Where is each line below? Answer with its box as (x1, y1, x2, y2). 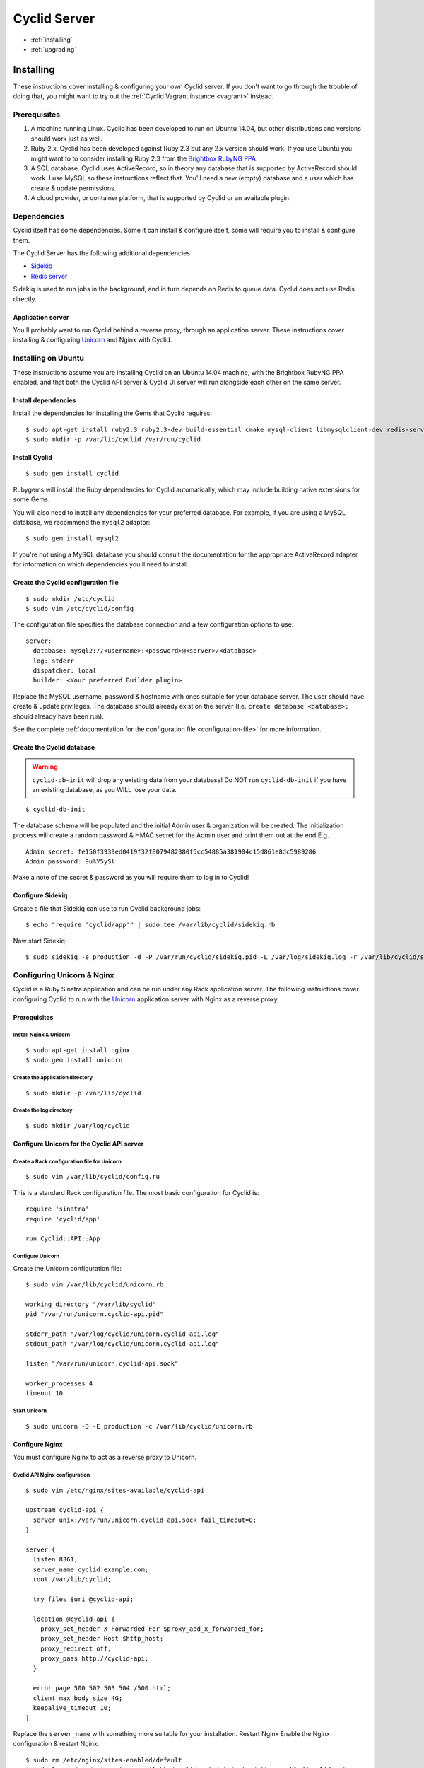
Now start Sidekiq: (13, 936, 67, 945)
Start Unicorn (13, 1407, 47, 1414)
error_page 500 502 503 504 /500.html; (33, 1684, 171, 1692)
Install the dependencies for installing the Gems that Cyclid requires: (13, 409, 212, 417)
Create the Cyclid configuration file (13, 578, 119, 587)
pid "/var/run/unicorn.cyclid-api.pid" (25, 1310, 164, 1318)
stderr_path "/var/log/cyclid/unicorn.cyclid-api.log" (25, 1330, 220, 1338)
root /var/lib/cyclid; (33, 1576, 112, 1583)
